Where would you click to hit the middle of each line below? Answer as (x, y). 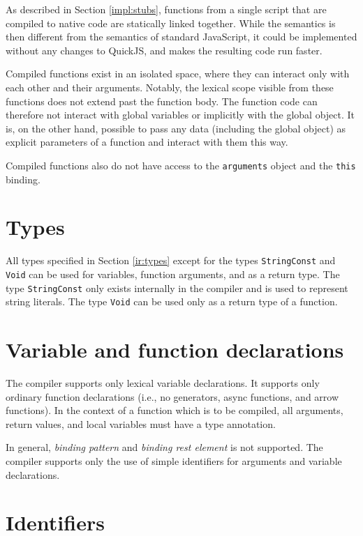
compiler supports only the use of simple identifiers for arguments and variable (174, 461)
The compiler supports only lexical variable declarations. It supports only (163, 383)
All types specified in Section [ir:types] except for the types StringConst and (171, 260)
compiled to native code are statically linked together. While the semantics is (171, 23)
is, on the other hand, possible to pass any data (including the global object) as (176, 128)
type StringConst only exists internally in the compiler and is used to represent (177, 288)
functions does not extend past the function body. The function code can (162, 101)
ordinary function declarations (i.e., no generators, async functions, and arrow (172, 396)
